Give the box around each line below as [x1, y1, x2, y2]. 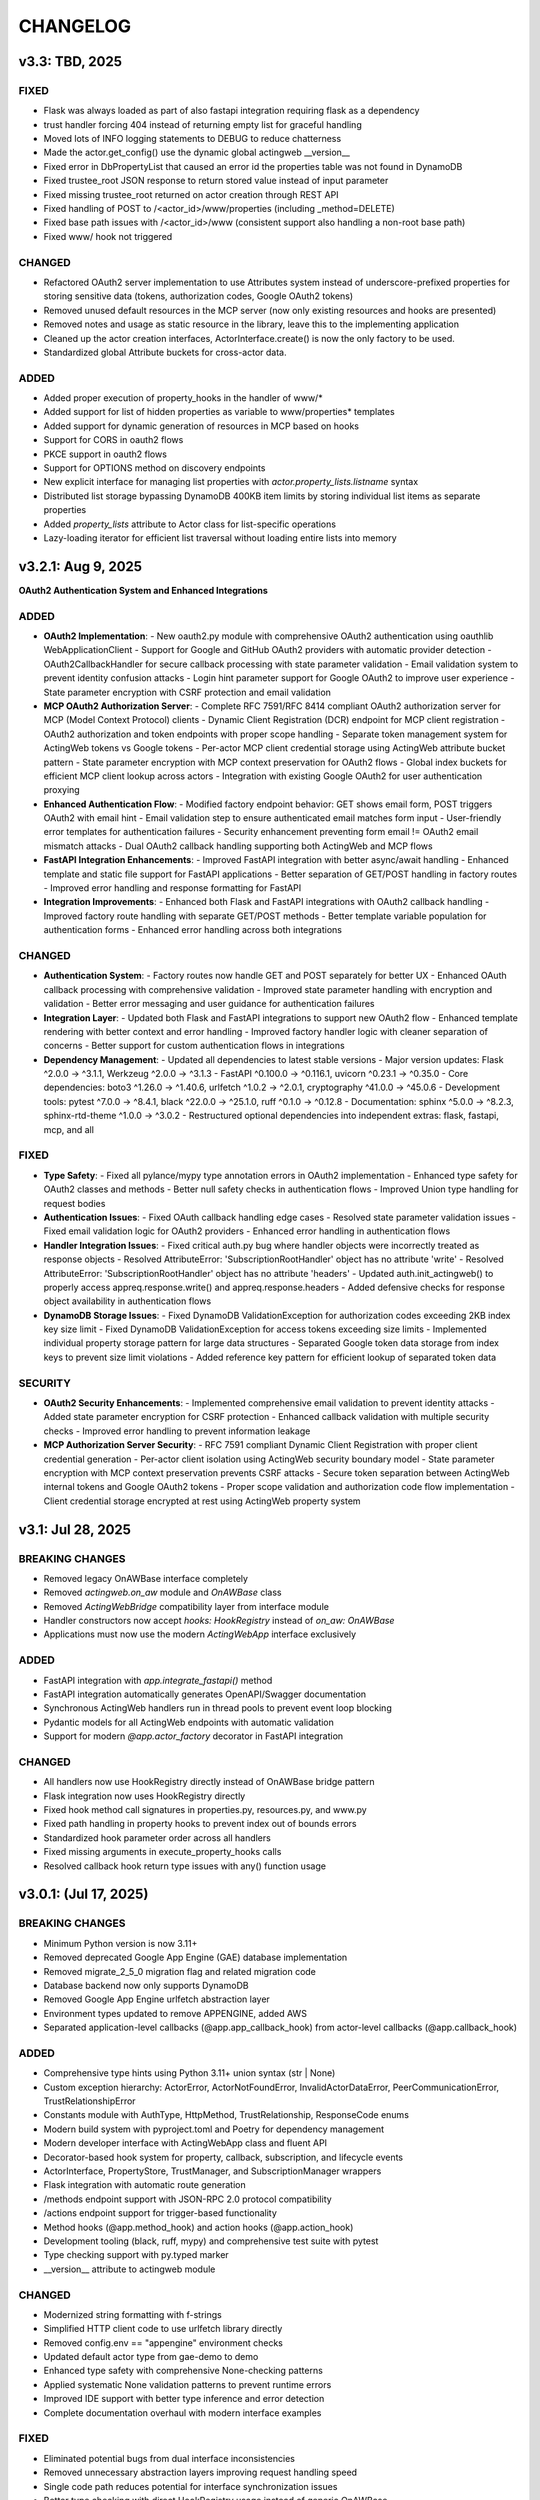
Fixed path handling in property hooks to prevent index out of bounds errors [43, 1818, 357, 1830]
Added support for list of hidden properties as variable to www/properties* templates [43, 406, 395, 418]
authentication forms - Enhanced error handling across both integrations [43, 924, 342, 936]
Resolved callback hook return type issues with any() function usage [43, 1860, 327, 1872]
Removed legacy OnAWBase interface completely [43, 1572, 249, 1584]
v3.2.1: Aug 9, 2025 [18, 558, 143, 575]
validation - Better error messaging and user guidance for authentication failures [43, 998, 375, 1010]
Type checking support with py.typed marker [43, 2249, 229, 2261]
